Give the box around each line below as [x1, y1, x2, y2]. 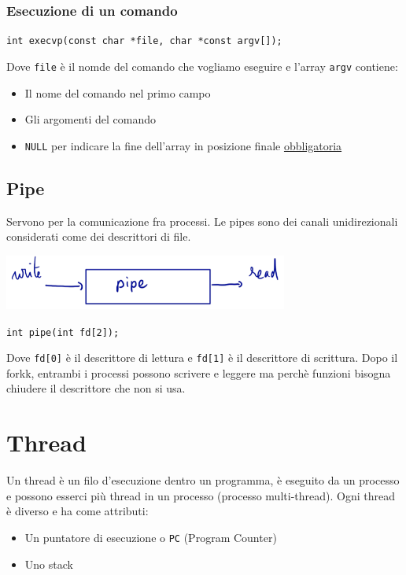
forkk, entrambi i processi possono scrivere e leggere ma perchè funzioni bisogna [6, 364, 391, 381]
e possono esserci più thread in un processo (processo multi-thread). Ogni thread [6, 487, 395, 503]
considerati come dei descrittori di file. [6, 228, 191, 245]
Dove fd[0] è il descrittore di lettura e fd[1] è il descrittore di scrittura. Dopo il [6, 349, 398, 366]
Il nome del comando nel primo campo [24, 84, 211, 101]
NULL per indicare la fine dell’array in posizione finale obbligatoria [24, 137, 342, 153]
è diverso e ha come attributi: [6, 503, 149, 519]
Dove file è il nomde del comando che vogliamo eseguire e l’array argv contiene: [6, 57, 398, 74]
